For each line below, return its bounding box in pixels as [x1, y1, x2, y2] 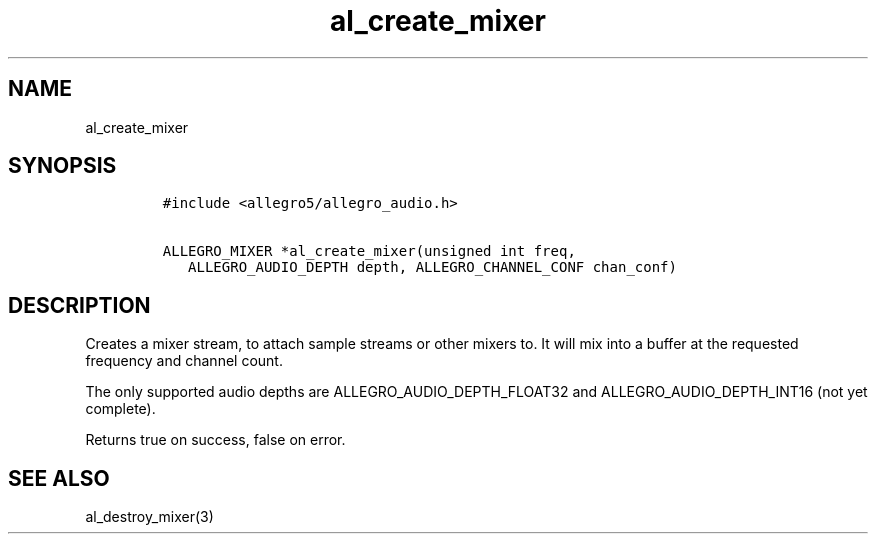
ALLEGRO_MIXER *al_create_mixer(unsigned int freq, [162, 243, 576, 260]
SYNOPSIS [8, 153, 117, 179]
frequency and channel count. [85, 352, 283, 370]
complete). [85, 400, 156, 418]
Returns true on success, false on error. [85, 431, 346, 449]
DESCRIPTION [8, 292, 151, 318]
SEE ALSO [8, 465, 110, 491]
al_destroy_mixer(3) [85, 508, 214, 526]
